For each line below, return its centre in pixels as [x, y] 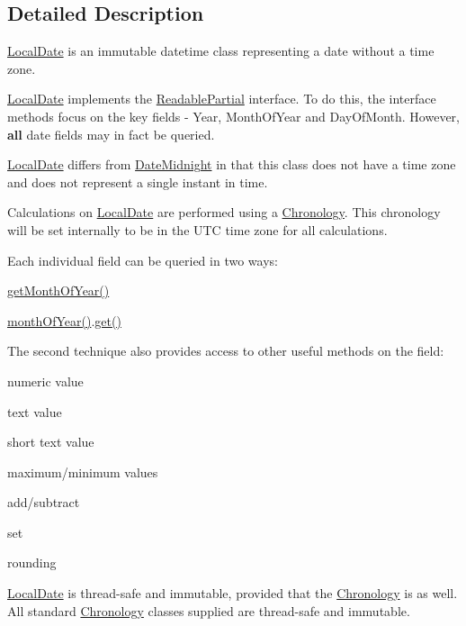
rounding [32, 562]
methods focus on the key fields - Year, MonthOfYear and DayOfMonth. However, [234, 116]
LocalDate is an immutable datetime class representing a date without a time [221, 51]
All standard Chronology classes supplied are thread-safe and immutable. [209, 610]
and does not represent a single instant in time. [138, 181]
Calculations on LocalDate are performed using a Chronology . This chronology [224, 212]
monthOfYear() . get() [64, 320]
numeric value [45, 381]
